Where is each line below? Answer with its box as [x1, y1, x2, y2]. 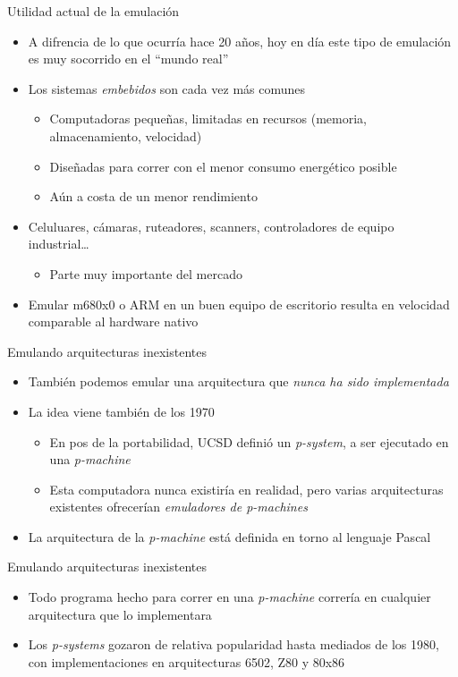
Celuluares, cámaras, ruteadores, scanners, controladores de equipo [28, 216, 394, 235]
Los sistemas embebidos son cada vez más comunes [28, 79, 306, 97]
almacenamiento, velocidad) [49, 126, 202, 145]
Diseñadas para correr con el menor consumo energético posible [49, 157, 397, 175]
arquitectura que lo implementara [28, 605, 212, 623]
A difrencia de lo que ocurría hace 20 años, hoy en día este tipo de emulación [28, 31, 452, 50]
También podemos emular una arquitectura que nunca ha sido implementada [28, 372, 449, 391]
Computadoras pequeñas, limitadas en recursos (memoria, [49, 109, 368, 128]
